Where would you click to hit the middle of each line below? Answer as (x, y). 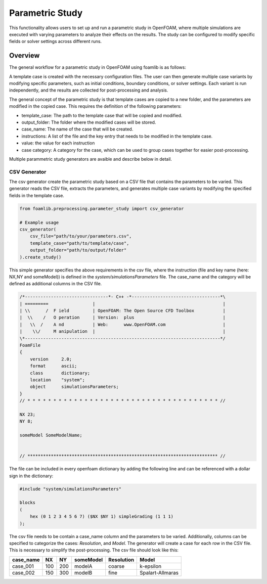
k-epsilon (151, 566)
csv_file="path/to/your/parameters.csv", (81, 236)
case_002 (23, 573)
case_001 (23, 566)
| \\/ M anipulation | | (123, 332)
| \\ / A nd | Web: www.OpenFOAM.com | (123, 324)
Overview (24, 56)
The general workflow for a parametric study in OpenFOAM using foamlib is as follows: (98, 67)
